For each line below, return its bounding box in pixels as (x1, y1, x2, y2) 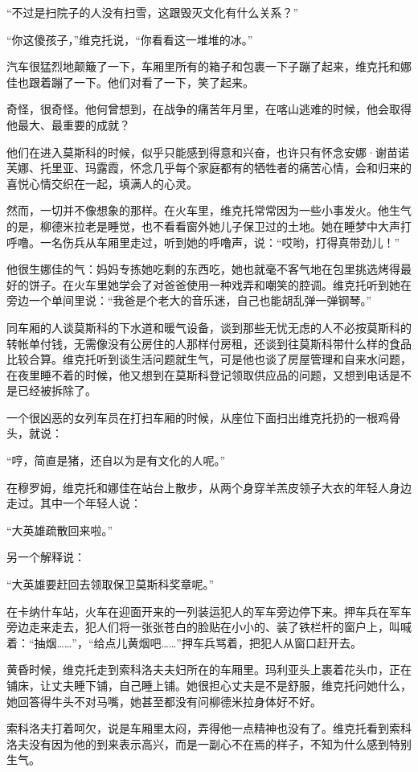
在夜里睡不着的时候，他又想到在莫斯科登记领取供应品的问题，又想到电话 (6, 366, 389, 383)
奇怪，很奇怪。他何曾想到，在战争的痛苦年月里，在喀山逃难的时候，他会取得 (6, 101, 412, 117)
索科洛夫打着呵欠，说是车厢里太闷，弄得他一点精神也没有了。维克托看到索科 (6, 720, 412, 737)
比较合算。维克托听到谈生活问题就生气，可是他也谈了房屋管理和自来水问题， (6, 351, 412, 368)
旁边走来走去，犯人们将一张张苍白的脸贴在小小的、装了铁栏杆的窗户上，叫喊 (6, 618, 412, 635)
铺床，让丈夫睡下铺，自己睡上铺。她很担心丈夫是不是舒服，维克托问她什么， (6, 677, 412, 693)
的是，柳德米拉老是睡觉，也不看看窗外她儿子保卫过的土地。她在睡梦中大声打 (6, 217, 412, 234)
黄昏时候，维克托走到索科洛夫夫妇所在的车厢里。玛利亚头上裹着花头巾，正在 (6, 661, 412, 678)
